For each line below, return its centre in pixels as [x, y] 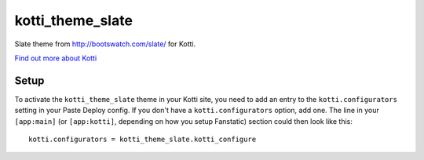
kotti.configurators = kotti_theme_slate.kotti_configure [143, 140]
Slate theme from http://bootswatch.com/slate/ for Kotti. [105, 44]
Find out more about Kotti [56, 58]
